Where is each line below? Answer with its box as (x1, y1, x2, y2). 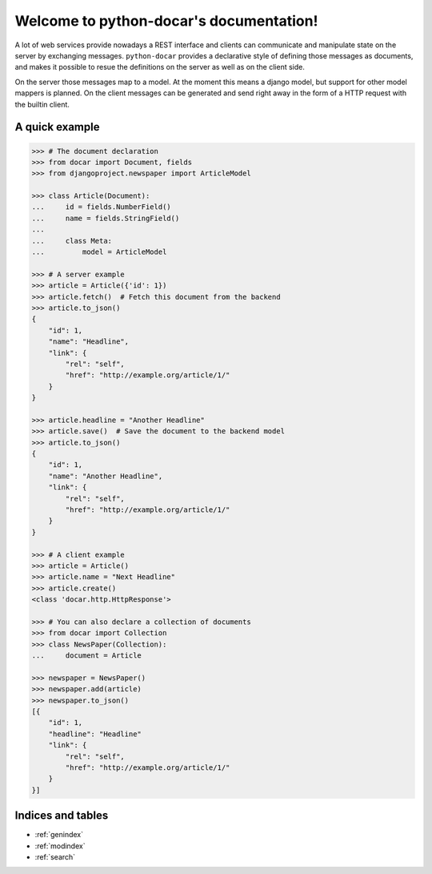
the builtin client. (14, 99, 70, 109)
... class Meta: (31, 236, 112, 245)
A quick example (14, 120, 100, 134)
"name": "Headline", (48, 337, 130, 346)
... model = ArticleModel (31, 248, 167, 256)
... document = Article (31, 651, 142, 660)
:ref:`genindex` (34, 830, 84, 840)
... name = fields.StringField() (31, 213, 180, 223)
